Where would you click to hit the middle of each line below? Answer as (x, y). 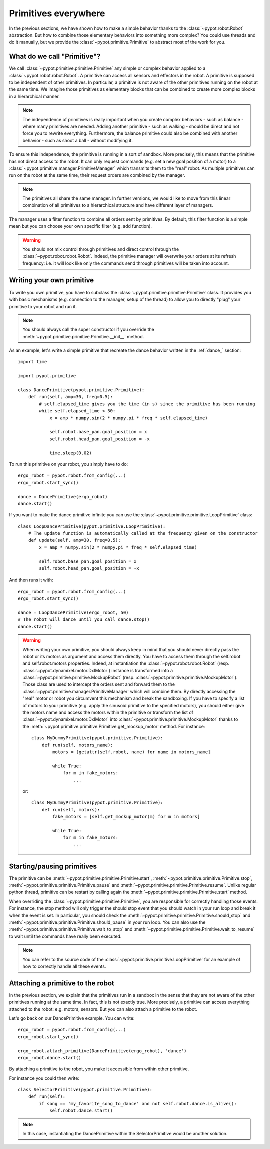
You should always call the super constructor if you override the (88, 329)
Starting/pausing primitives (53, 866)
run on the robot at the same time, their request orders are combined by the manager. (97, 175)
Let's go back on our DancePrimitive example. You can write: (72, 1018)
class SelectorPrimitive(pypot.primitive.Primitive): (85, 1090)
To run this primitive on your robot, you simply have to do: (69, 464)
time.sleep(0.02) (71, 453)
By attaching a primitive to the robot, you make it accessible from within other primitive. (99, 1069)
